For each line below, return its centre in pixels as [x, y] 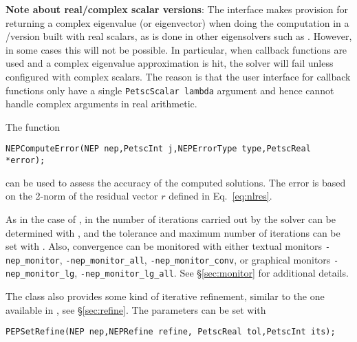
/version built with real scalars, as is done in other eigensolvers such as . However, [179, 36]
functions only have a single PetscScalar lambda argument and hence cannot [170, 90]
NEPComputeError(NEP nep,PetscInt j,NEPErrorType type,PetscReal [158, 149]
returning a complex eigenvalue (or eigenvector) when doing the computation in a [177, 22]
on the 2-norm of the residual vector [82, 196]
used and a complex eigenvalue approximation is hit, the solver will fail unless [170, 63]
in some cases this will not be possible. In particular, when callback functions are [176, 49]
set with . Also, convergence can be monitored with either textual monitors [164, 246]
